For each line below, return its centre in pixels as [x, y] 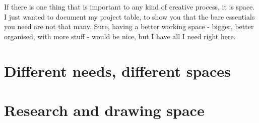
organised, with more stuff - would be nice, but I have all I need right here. [120, 36]
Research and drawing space [104, 110]
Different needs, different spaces [117, 71]
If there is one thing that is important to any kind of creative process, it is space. [129, 7]
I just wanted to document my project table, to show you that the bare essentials [129, 16]
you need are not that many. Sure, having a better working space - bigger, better [129, 26]
